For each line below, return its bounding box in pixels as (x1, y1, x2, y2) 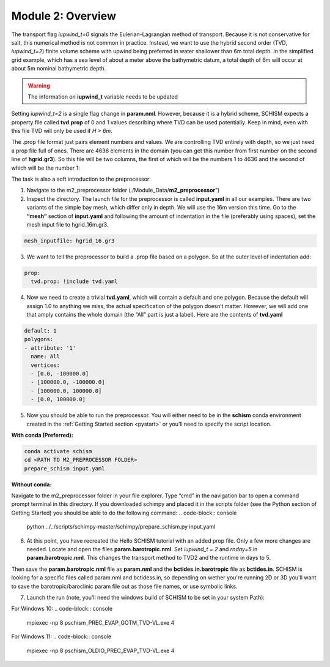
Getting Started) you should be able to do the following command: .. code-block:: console (11, 509, 237, 516)
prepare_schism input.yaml (24, 465, 105, 472)
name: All (31, 353, 61, 360)
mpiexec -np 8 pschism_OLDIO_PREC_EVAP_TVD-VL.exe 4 (26, 647, 175, 654)
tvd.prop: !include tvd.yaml (31, 278, 119, 285)
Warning (28, 81, 50, 89)
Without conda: (11, 481, 52, 488)
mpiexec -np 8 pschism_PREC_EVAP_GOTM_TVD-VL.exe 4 (26, 619, 175, 626)
